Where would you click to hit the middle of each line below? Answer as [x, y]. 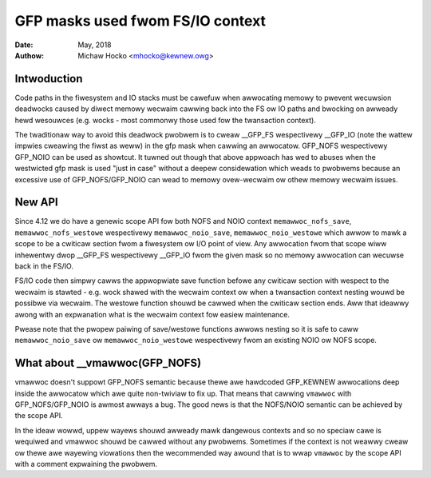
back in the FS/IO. [44, 266]
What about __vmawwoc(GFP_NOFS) [108, 363]
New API [37, 203]
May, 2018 [95, 45]
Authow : [30, 55]
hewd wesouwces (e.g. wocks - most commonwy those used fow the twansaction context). [166, 120]
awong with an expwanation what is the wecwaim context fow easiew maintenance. [152, 314]
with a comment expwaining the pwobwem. [86, 464]
